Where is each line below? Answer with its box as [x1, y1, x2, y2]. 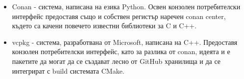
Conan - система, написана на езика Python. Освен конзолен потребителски [12, 1, 241, 11]
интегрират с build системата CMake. [12, 65, 124, 76]
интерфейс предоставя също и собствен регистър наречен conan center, [12, 11, 226, 21]
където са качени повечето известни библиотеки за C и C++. [12, 20, 197, 31]
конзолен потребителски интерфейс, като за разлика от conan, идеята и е [12, 46, 230, 57]
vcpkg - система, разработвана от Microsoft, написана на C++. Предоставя [12, 37, 238, 47]
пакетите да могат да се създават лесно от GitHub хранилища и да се [12, 56, 221, 66]
